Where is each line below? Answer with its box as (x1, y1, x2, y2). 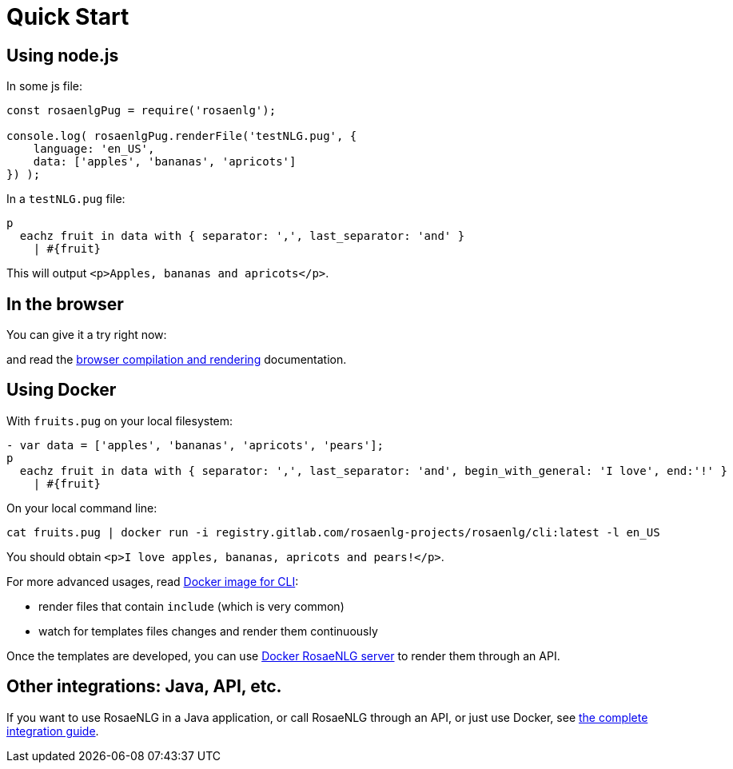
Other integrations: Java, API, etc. (6, 676, 282, 697)
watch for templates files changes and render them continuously (38, 624, 378, 638)
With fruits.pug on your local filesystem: (6, 413, 233, 428)
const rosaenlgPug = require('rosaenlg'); (6, 104, 277, 118)
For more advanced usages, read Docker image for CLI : (6, 574, 299, 588)
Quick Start (6, 3, 129, 30)
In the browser (6, 293, 124, 314)
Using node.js (6, 45, 119, 66)
